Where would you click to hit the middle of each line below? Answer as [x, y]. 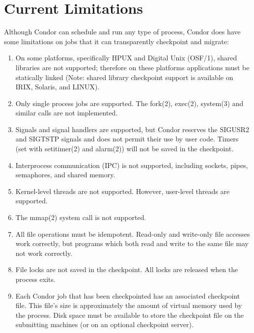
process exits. [35, 279]
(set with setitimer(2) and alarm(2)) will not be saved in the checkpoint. [125, 149]
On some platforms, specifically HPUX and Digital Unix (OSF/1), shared [126, 58]
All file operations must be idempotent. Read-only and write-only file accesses [133, 234]
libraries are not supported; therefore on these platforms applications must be [132, 67]
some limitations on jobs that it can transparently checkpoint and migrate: [116, 41]
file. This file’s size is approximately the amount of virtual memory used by [129, 305]
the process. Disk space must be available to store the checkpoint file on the [130, 315]
